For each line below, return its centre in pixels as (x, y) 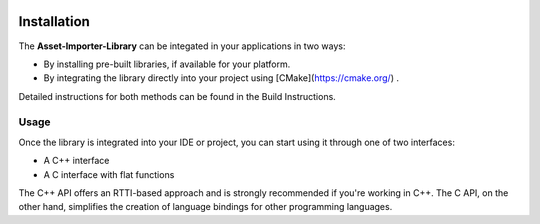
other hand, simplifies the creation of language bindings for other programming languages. (205, 207)
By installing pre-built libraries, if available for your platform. (167, 64)
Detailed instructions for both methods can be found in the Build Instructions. (177, 96)
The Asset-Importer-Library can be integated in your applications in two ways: (182, 46)
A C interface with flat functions (109, 174)
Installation (54, 21)
